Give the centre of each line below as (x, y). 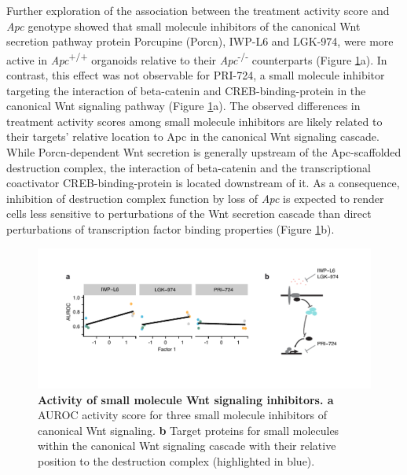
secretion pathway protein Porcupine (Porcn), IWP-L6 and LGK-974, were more (200, 41)
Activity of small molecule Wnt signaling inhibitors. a (186, 399)
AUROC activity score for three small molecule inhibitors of (183, 415)
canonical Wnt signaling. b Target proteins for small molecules (189, 430)
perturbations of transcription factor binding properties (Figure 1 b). (170, 228)
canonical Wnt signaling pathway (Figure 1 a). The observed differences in (183, 106)
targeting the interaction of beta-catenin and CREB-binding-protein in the (186, 90)
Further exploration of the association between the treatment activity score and (198, 10)
